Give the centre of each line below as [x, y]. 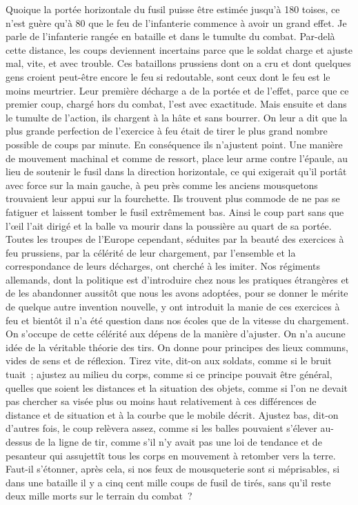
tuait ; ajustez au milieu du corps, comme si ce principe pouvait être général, [169, 374]
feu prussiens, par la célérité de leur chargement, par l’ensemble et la [151, 252]
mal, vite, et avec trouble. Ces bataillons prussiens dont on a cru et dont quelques [178, 63]
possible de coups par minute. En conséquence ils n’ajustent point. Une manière [174, 144]
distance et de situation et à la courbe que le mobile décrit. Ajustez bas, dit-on [172, 414]
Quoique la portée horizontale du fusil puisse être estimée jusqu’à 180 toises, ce [173, 9]
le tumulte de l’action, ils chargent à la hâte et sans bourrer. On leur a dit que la [177, 117]
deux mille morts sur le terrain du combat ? [99, 496]
